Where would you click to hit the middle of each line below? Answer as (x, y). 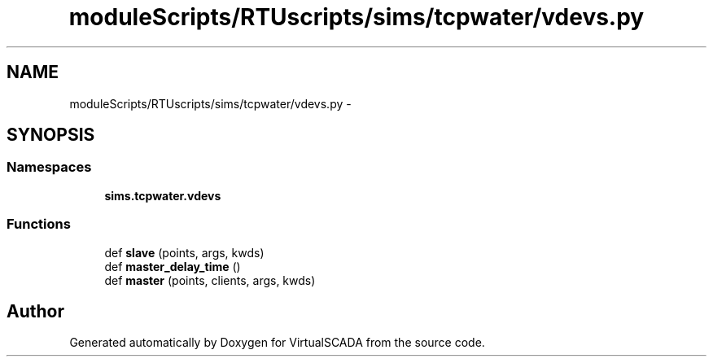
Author (35, 311)
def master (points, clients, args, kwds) (210, 280)
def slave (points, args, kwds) (184, 252)
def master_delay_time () (173, 266)
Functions (39, 224)
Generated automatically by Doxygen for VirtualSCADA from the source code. (277, 343)
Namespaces (49, 167)
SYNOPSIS (51, 135)
